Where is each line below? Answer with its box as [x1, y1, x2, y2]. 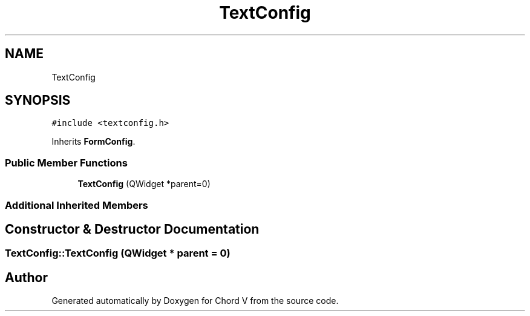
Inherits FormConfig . [51, 136, 136, 147]
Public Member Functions [5, 156, 128, 169]
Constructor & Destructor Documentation [5, 221, 260, 237]
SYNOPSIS [5, 93, 71, 108]
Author [5, 269, 48, 285]
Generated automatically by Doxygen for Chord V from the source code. [51, 295, 339, 306]
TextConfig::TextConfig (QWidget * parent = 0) [5, 247, 231, 260]
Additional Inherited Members [5, 199, 148, 211]
